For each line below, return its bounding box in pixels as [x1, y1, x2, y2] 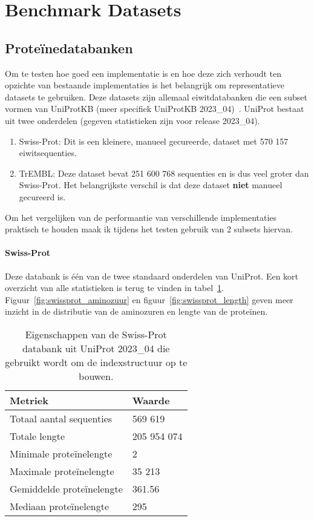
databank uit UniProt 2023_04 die [22, 341, 170, 355]
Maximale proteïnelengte [10, 464, 114, 478]
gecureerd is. [19, 190, 66, 203]
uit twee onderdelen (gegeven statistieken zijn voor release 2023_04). [5, 114, 260, 126]
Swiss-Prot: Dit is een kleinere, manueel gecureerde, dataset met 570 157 [19, 134, 289, 147]
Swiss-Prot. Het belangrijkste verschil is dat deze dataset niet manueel [19, 179, 283, 191]
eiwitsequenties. [19, 146, 77, 159]
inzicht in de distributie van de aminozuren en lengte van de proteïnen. [5, 305, 268, 318]
